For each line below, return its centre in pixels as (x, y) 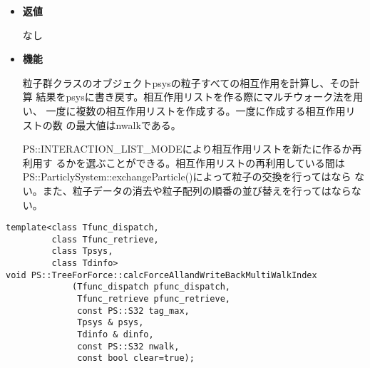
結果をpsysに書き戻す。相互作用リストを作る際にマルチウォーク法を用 (200, 97)
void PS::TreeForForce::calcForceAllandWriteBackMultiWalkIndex (161, 275)
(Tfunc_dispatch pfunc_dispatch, (151, 287)
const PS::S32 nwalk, (128, 346)
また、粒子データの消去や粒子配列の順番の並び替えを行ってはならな (202, 190)
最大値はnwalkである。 (128, 124)
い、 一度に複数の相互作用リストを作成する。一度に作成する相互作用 (184, 110)
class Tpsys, (82, 251)
